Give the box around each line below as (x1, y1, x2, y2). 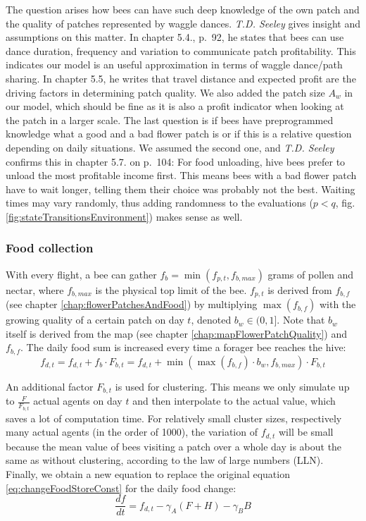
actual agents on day (33, 393, 122, 408)
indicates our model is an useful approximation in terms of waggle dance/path (6, 57, 343, 72)
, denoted (191, 312, 232, 327)
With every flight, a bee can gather (6, 266, 157, 281)
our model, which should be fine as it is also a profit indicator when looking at (6, 99, 344, 114)
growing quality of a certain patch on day (6, 312, 184, 327)
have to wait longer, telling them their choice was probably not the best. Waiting (6, 181, 355, 196)
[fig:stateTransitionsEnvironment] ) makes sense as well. (6, 209, 243, 223)
